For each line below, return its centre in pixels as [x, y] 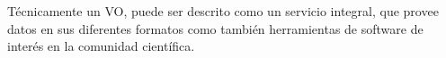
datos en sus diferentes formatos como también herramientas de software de [215, 28]
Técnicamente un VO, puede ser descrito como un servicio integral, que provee [223, 11]
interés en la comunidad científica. [101, 46]
